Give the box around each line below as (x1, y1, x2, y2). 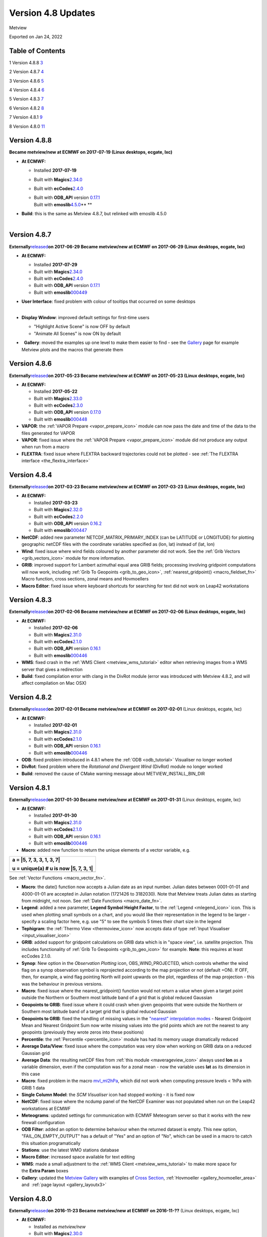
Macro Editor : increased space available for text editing (21, 1154, 135, 1160)
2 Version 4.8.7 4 (9, 69, 44, 75)
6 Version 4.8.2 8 (9, 105, 44, 111)
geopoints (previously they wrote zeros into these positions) (21, 1029, 144, 1035)
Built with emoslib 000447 (34, 527, 88, 533)
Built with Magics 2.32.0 (34, 507, 83, 513)
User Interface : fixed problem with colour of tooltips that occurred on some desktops (21, 298, 196, 304)
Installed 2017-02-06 (34, 625, 78, 631)
